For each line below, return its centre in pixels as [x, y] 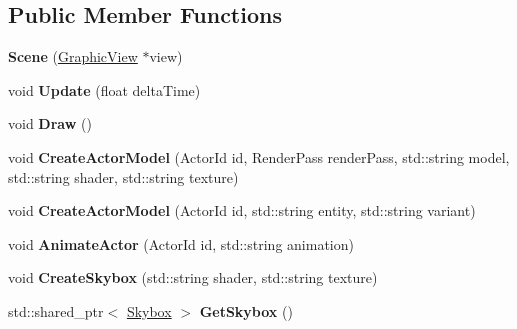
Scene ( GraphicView [73, 56]
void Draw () [50, 123]
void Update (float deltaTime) [104, 89]
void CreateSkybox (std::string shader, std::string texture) [193, 277]
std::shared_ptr [56, 310]
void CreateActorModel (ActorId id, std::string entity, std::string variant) [242, 210]
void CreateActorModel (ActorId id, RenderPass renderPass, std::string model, [259, 156]
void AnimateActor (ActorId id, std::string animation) [181, 243]
